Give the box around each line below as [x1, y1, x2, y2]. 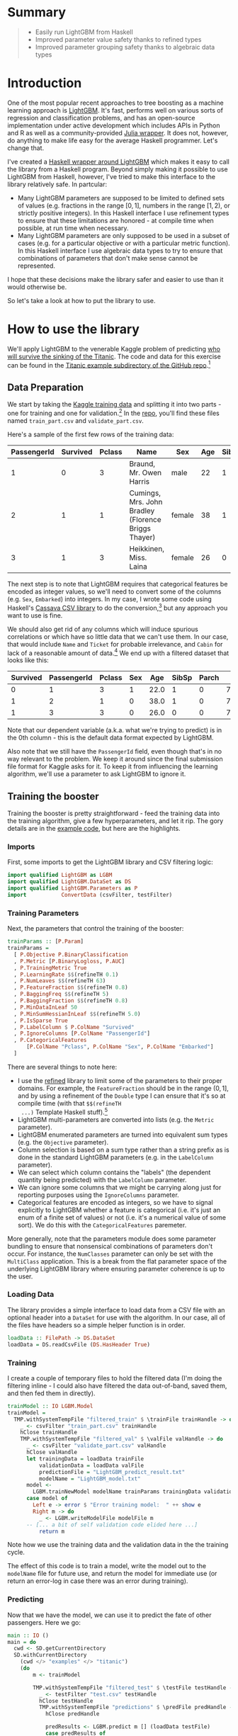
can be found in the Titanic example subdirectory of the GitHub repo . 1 [7, 359, 211, 369]
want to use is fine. [7, 611, 63, 620]
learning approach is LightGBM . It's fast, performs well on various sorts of [7, 106, 223, 114]
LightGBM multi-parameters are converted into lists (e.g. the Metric [17, 1115, 215, 1123]
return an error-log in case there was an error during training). [7, 1577, 188, 1585]
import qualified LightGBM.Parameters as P [7, 885, 138, 892]
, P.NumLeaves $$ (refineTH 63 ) [13, 977, 106, 985]
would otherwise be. [7, 283, 67, 291]
